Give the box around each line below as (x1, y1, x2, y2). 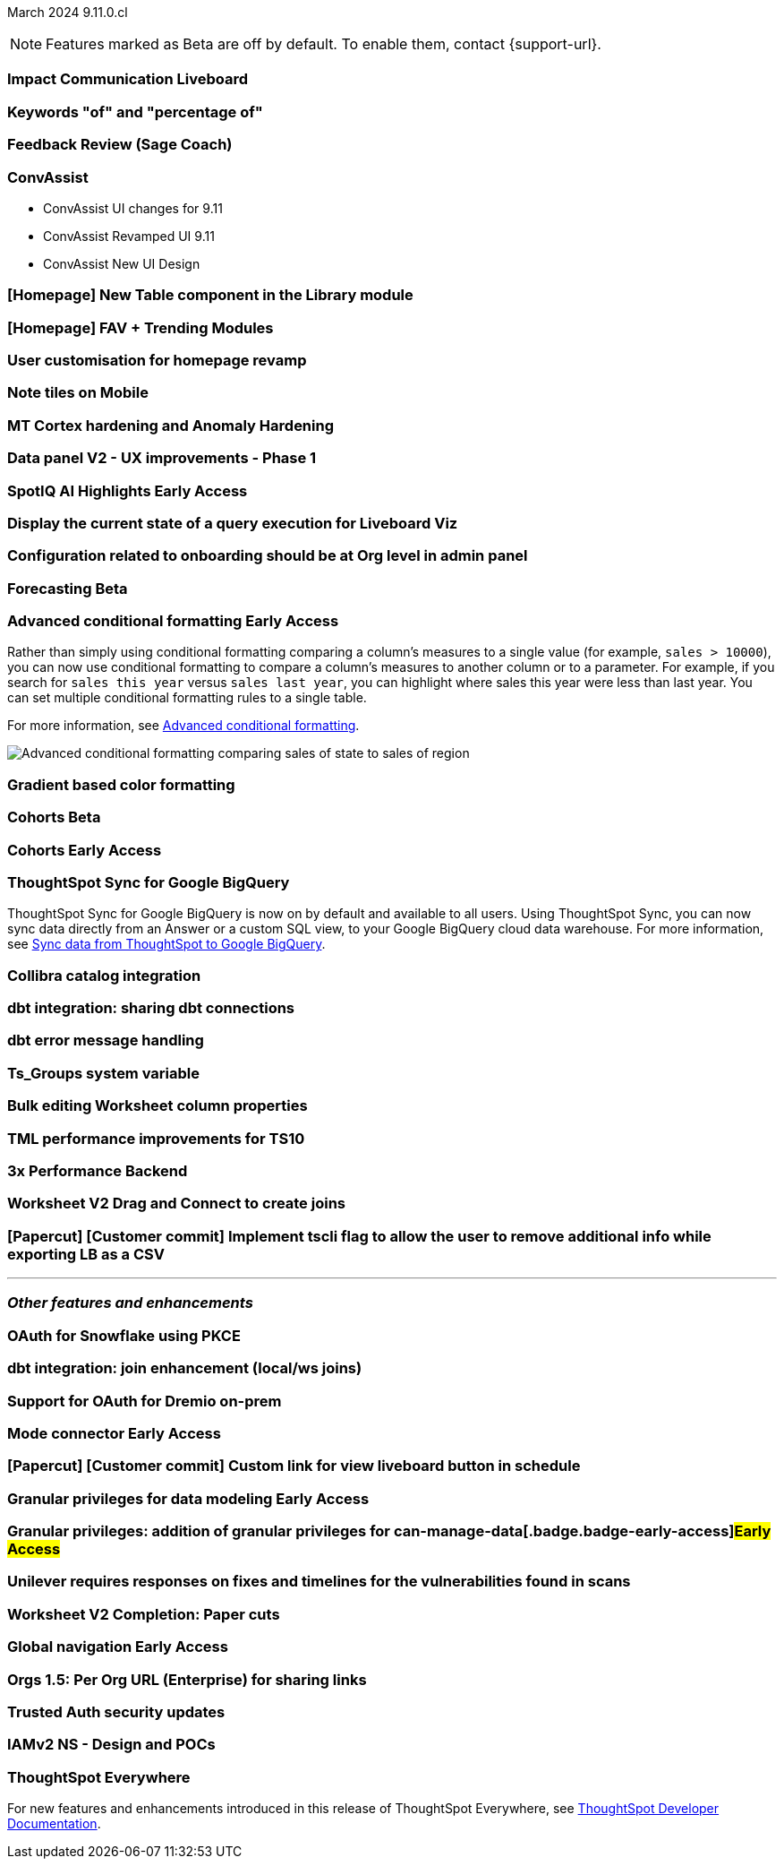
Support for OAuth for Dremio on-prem (7, 1391, 282, 1410)
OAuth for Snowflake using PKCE (7, 1326, 241, 1345)
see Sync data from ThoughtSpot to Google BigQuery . (7, 936, 326, 952)
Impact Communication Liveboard (7, 70, 249, 89)
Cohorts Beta (7, 808, 101, 827)
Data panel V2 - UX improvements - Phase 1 (7, 449, 317, 468)
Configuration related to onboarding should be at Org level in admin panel (7, 546, 528, 565)
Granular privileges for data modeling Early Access (7, 1489, 370, 1508)
